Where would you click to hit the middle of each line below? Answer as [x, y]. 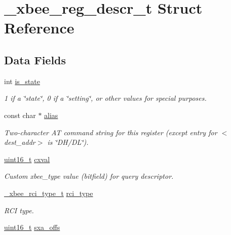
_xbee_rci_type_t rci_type [49, 193]
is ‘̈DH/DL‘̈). [68, 142]
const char [20, 115]
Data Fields [35, 60]
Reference [39, 28]
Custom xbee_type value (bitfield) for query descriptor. [89, 176]
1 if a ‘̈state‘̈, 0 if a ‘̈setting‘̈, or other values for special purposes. [105, 98]
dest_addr [20, 142]
